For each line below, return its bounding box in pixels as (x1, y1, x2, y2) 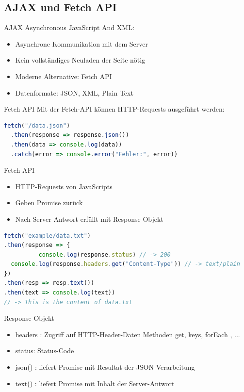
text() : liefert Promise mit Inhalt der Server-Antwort (15, 378, 175, 388)
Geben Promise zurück (15, 197, 83, 208)
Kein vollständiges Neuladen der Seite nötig (15, 55, 146, 65)
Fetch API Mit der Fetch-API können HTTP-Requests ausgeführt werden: (4, 104, 225, 114)
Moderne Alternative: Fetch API (15, 71, 112, 81)
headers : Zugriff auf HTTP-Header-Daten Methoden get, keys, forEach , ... (15, 329, 240, 339)
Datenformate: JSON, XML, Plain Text (15, 87, 133, 98)
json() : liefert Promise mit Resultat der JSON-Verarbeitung (15, 362, 195, 372)
